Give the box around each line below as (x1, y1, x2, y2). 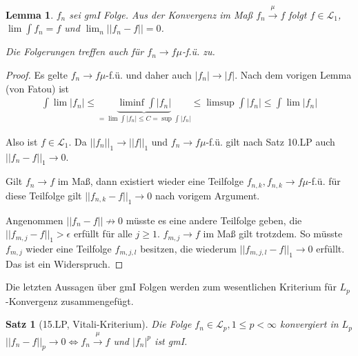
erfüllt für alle (73, 226, 132, 241)
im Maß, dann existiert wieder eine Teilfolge (57, 174, 243, 188)
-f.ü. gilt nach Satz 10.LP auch (206, 134, 335, 148)
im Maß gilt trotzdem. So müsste (203, 226, 343, 241)
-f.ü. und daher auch (106, 67, 192, 81)
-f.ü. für (308, 174, 341, 188)
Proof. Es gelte (6, 67, 68, 81)
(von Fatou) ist (6, 81, 70, 95)
